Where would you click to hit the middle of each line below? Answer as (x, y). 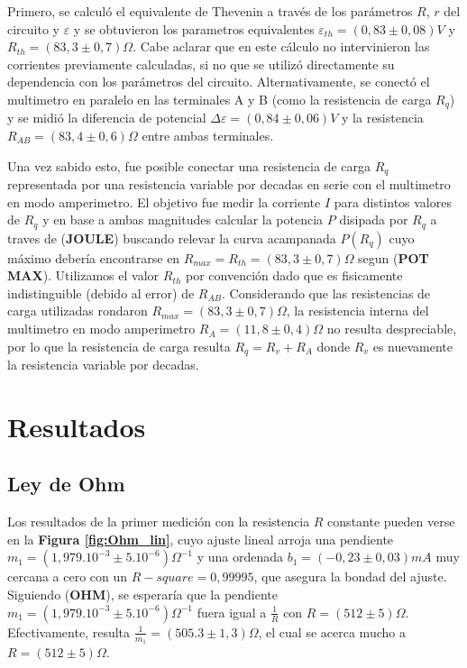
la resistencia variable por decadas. (103, 365)
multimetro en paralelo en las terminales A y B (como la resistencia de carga (220, 99)
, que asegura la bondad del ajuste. (350, 576)
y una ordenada (240, 557)
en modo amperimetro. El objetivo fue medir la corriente (164, 201)
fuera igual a (232, 612)
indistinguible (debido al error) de (101, 293)
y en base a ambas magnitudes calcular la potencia (183, 220)
